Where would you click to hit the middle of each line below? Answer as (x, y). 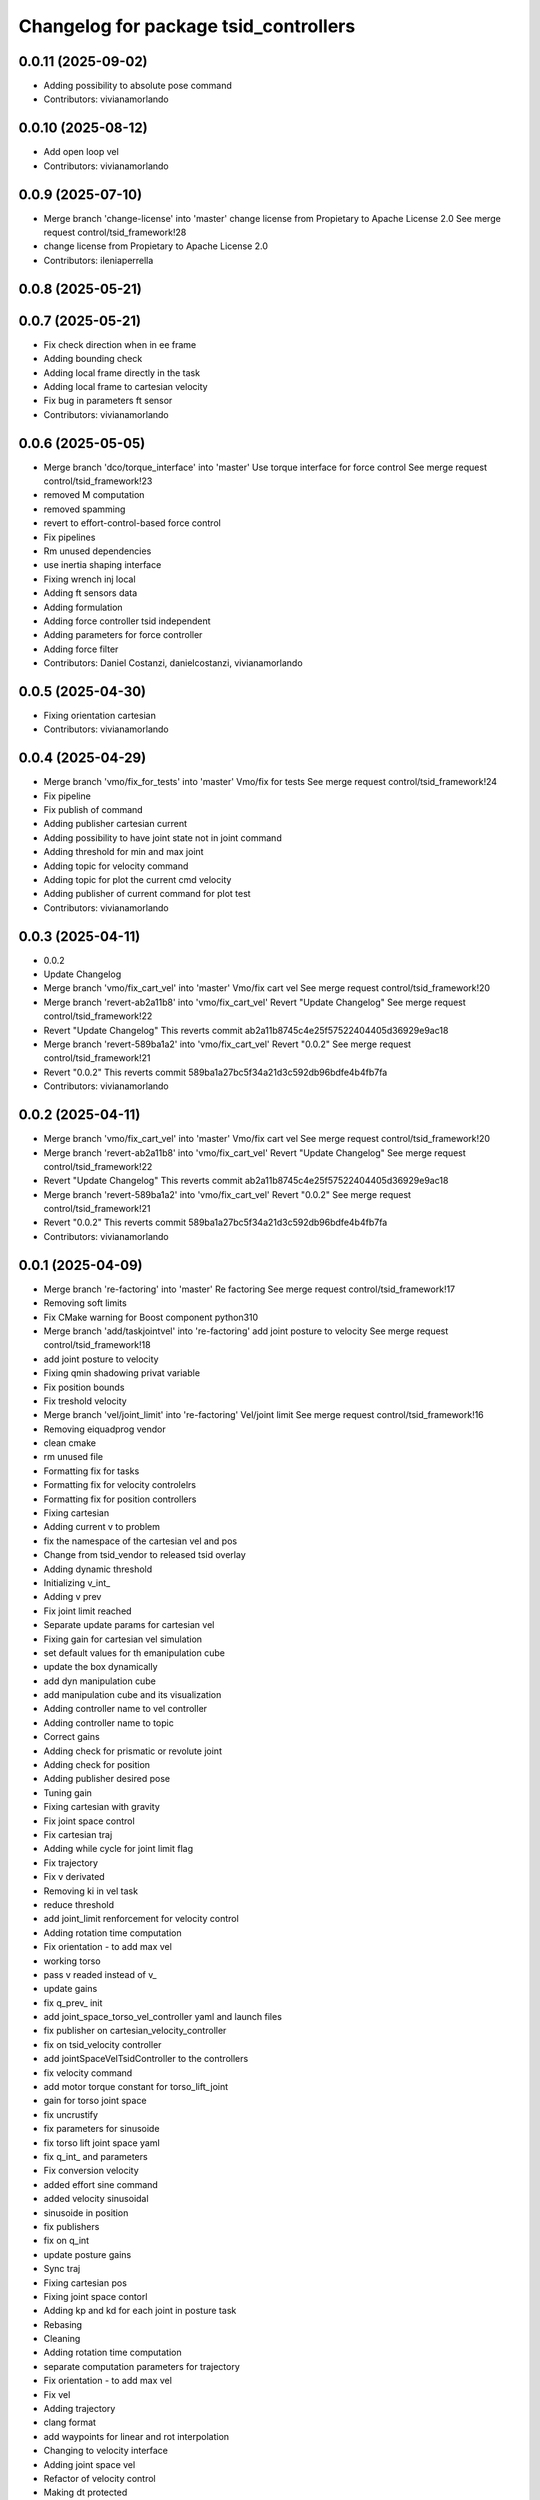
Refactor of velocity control (100, 2478)
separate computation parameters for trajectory (141, 2366)
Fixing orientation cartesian (100, 715)
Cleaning (62, 2339)
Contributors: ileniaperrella (98, 260)
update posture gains (87, 2254)
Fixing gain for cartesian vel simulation (123, 1639)
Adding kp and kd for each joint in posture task (140, 2311)
